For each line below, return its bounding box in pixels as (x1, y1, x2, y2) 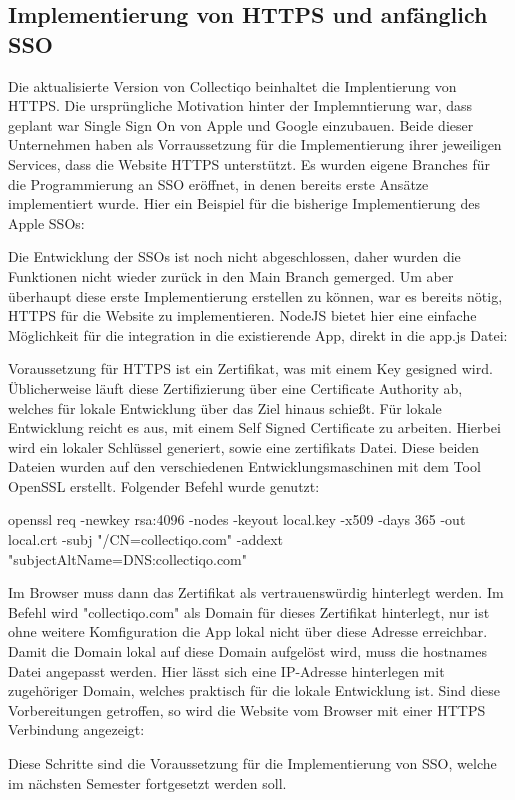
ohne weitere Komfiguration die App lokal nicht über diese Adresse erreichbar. (8, 621, 488, 642)
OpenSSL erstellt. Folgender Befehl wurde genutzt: (8, 475, 320, 496)
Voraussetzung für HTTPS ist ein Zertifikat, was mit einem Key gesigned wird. (8, 358, 493, 379)
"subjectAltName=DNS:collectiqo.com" (8, 548, 248, 569)
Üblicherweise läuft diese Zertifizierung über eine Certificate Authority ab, (8, 377, 463, 398)
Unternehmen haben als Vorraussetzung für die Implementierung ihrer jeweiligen (8, 134, 502, 155)
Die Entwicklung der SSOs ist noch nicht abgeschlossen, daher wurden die (8, 246, 461, 267)
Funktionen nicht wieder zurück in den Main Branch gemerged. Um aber (8, 265, 454, 286)
